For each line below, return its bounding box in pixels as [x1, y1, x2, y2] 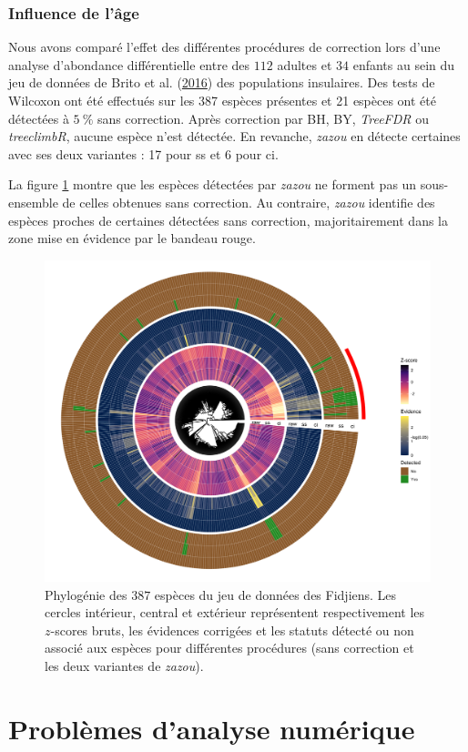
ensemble [8, 192, 58, 211]
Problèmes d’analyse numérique [8, 709, 415, 747]
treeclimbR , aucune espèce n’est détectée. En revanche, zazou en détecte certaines [8, 127, 461, 146]
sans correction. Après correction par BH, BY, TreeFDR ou [97, 108, 429, 127]
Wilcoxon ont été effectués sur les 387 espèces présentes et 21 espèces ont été [8, 91, 436, 109]
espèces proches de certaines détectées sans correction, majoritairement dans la [8, 210, 448, 229]
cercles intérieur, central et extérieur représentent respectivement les [45, 603, 425, 622]
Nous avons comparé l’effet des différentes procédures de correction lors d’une [8, 37, 441, 56]
